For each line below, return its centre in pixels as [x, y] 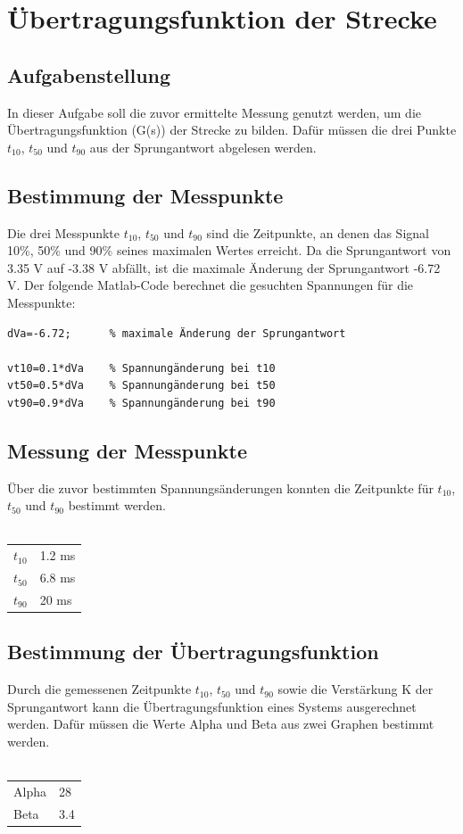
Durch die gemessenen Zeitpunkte [99, 689]
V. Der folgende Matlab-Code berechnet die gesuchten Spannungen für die [211, 285]
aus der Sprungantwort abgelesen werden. [203, 147]
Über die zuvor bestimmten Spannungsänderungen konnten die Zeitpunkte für [220, 487]
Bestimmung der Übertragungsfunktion [193, 652]
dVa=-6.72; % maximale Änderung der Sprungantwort [177, 333]
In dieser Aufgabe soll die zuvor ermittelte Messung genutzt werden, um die [214, 112]
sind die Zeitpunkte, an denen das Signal [318, 232]
